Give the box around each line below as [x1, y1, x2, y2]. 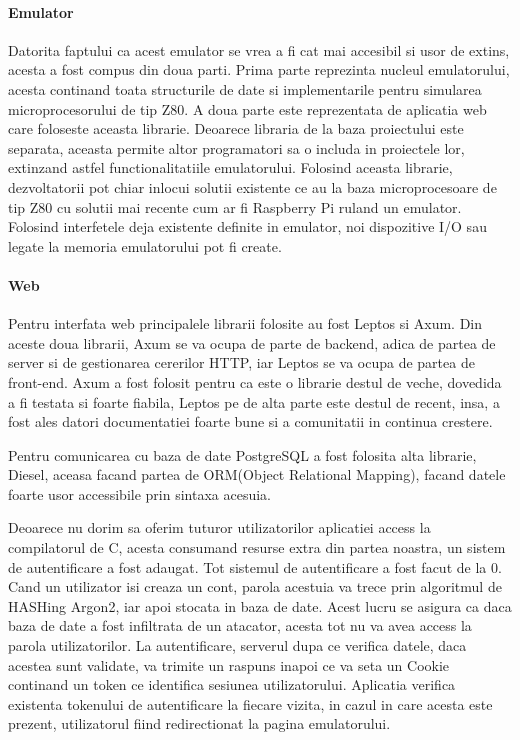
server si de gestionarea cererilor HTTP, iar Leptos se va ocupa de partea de [8, 352, 475, 373]
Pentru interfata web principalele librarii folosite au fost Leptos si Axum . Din [8, 313, 483, 334]
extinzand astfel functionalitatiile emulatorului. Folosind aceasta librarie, [8, 157, 453, 178]
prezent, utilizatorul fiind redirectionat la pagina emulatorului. [8, 713, 391, 734]
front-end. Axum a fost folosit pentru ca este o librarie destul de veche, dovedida [8, 371, 502, 392]
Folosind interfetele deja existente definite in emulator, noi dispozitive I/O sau [8, 216, 487, 237]
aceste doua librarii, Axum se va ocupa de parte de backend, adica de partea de [8, 332, 496, 353]
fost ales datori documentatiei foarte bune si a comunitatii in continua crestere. [8, 411, 493, 432]
